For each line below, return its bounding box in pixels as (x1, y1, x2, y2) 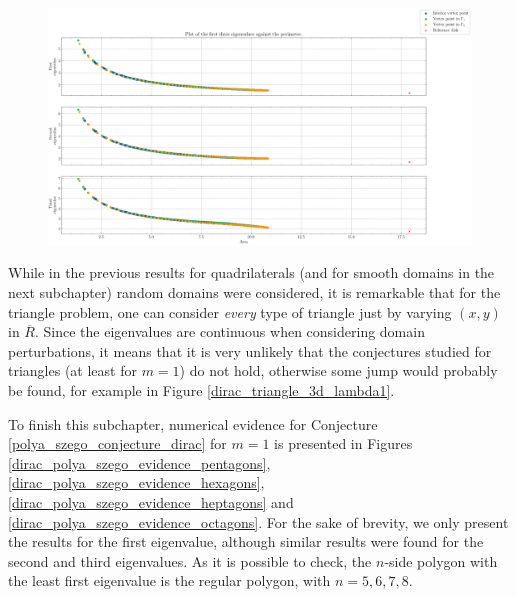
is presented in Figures (274, 433, 413, 454)
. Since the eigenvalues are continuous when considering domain (34, 321, 425, 342)
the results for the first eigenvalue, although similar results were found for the (8, 531, 484, 552)
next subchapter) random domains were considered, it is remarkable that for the (8, 282, 501, 303)
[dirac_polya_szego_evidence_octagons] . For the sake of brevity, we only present (8, 511, 509, 532)
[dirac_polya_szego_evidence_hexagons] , (8, 472, 265, 493)
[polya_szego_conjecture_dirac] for (8, 433, 227, 454)
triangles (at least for (8, 360, 137, 381)
